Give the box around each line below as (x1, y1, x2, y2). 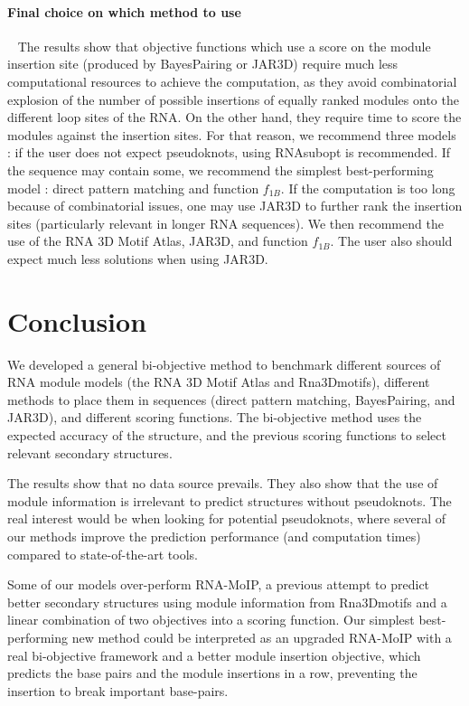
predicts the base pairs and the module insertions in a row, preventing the (7, 664, 417, 682)
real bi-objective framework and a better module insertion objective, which (7, 645, 421, 664)
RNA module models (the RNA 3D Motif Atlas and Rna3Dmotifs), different (7, 372, 430, 391)
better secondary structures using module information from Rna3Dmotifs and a (7, 592, 447, 611)
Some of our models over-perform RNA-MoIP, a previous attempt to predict (7, 575, 430, 594)
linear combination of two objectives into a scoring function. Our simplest (7, 610, 415, 629)
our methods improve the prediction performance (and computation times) (7, 526, 421, 545)
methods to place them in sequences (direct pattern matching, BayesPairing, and (7, 390, 455, 409)
